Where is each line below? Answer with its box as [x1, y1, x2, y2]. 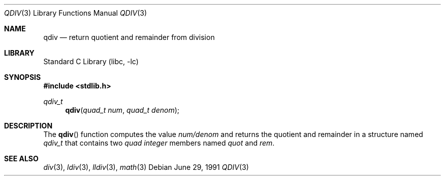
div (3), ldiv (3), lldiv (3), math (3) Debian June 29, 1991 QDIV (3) [43, 163, 249, 171]
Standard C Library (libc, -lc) [43, 57, 139, 66]
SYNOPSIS [4, 73, 41, 81]
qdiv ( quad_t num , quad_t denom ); [65, 106, 179, 114]
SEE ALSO [4, 154, 39, 163]
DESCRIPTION [4, 121, 53, 130]
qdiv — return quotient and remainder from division [43, 33, 215, 41]
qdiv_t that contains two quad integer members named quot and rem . [43, 139, 275, 147]
